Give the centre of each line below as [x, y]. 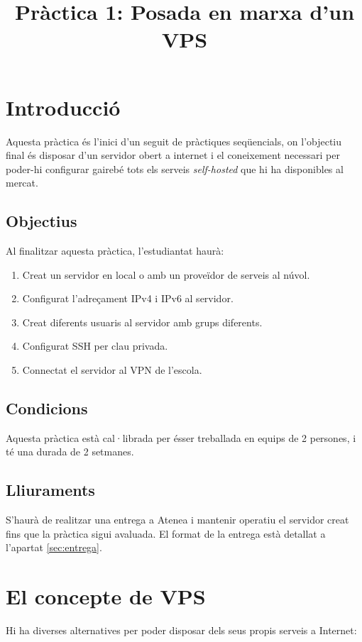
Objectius [42, 221]
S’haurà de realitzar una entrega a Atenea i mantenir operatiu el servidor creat [177, 520]
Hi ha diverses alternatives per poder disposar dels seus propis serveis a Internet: [181, 630]
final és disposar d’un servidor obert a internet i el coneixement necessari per [173, 155]
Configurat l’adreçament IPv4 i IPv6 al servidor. [128, 298]
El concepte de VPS [106, 596]
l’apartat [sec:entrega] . [54, 547]
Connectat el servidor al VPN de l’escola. [112, 370]
